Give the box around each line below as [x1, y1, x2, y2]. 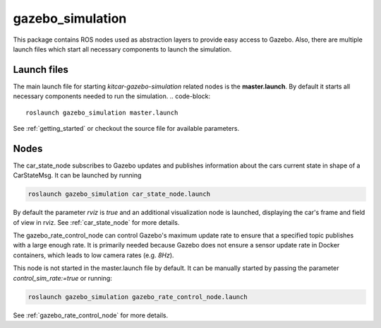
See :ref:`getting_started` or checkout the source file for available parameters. [13, 124, 240, 133]
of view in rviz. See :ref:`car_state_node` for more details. [13, 218, 180, 226]
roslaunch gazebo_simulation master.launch [25, 108, 179, 117]
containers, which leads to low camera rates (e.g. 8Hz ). [13, 251, 174, 259]
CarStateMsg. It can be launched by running [13, 171, 142, 180]
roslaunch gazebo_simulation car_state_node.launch [28, 190, 211, 198]
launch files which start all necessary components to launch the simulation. [13, 45, 232, 53]
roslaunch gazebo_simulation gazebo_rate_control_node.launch [28, 293, 248, 300]
